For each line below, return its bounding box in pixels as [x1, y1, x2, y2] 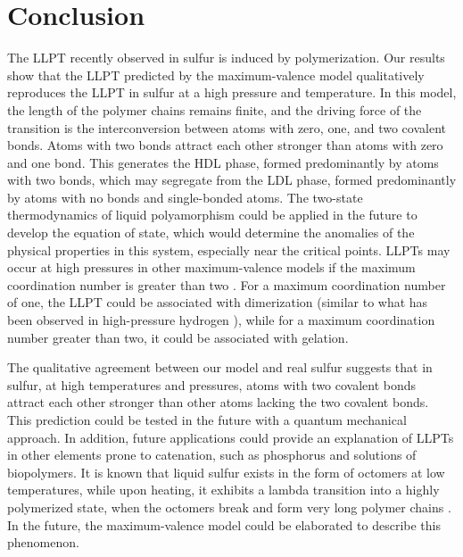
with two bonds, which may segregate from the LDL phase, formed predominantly [7, 170, 457, 189]
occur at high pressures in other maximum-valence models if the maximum [7, 258, 416, 277]
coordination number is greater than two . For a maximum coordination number [7, 275, 446, 294]
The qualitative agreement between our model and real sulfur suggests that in [7, 358, 433, 377]
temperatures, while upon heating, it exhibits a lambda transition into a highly [7, 480, 440, 499]
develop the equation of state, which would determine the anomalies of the [7, 223, 415, 242]
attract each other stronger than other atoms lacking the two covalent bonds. [7, 393, 429, 412]
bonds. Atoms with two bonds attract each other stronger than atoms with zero [7, 136, 443, 154]
